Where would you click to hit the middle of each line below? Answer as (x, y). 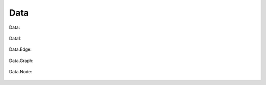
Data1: (15, 38)
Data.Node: (21, 72)
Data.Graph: (21, 61)
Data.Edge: (20, 49)
